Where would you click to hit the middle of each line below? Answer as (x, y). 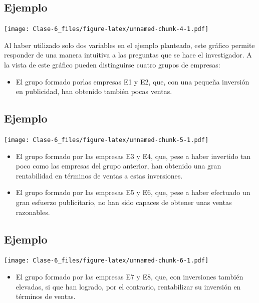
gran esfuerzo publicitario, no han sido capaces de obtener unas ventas (124, 202)
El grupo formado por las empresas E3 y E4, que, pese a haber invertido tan (133, 156)
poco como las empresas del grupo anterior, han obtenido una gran (118, 166)
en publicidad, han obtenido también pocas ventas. (94, 91)
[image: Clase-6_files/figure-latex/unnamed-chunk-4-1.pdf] (106, 29)
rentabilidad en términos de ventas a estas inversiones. (99, 175)
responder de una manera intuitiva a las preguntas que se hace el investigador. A (128, 55)
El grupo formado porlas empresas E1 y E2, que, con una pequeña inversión (133, 81)
